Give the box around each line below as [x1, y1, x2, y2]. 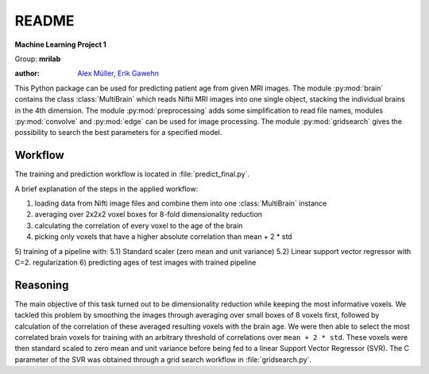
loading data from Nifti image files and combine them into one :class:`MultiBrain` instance [34, 199, 327, 208]
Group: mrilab [14, 54, 61, 64]
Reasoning [14, 278, 69, 291]
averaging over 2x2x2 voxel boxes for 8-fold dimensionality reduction [34, 210, 262, 219]
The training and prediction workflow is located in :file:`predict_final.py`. [14, 169, 250, 179]
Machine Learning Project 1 [14, 40, 106, 49]
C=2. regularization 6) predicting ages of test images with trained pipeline [14, 257, 257, 267]
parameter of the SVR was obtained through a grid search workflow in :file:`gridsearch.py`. [14, 354, 312, 364]
